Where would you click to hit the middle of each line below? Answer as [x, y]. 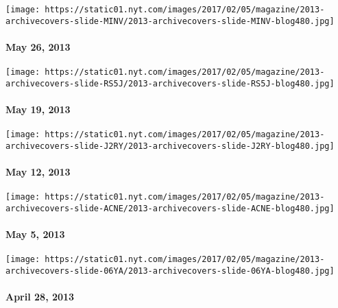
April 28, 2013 [40, 297]
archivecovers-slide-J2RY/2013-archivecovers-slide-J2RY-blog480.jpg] [170, 146]
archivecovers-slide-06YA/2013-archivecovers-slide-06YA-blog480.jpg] [170, 271]
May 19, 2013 [38, 109]
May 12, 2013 [38, 172]
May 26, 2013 [38, 46]
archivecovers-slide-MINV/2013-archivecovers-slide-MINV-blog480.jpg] [170, 21]
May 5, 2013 [35, 234]
